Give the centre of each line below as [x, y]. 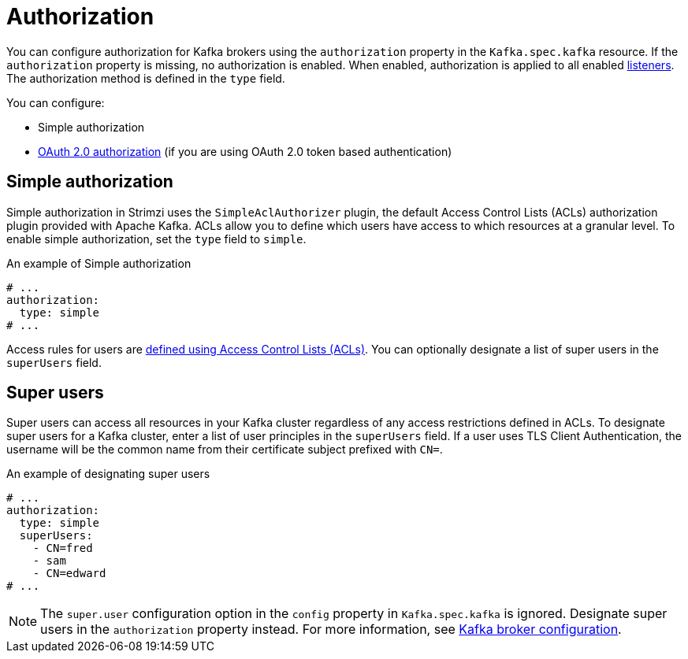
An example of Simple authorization [99, 263]
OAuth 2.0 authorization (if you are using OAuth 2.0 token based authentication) [245, 151]
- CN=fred [63, 548]
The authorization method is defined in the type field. [146, 78]
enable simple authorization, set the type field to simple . [156, 239]
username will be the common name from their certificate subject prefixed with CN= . [225, 450]
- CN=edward [69, 574]
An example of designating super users [108, 474]
